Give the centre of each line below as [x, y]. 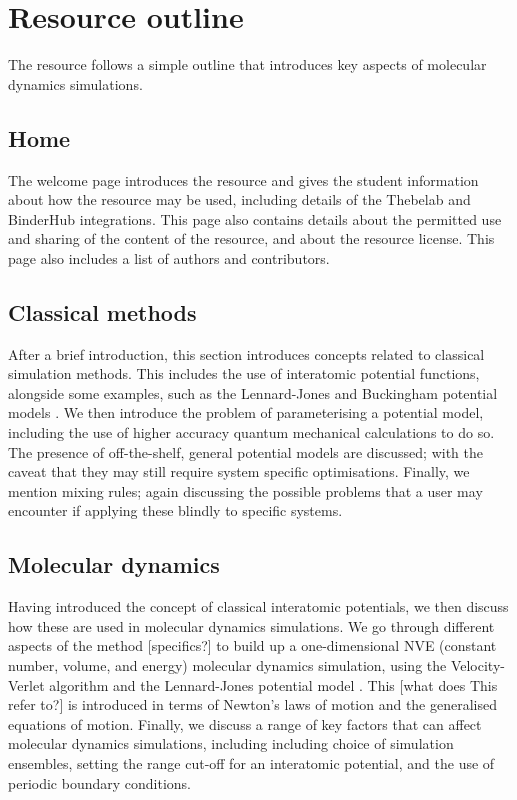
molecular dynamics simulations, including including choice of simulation [231, 743]
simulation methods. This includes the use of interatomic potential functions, [244, 373]
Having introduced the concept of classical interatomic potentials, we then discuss [258, 606]
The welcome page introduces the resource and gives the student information [243, 179]
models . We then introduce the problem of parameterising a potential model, [246, 412]
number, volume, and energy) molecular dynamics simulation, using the [227, 665]
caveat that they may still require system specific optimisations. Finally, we [239, 471]
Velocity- [477, 665]
